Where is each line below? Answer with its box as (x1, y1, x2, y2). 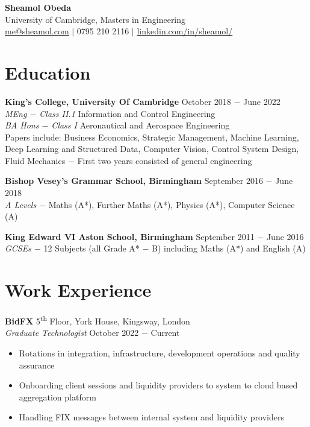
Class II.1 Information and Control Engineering (39, 107, 215, 119)
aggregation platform (19, 390, 96, 403)
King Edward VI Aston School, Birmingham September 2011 (5, 230, 255, 242)
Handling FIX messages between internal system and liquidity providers (19, 411, 285, 423)
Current (150, 326, 180, 339)
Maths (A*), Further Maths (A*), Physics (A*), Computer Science (48, 198, 295, 210)
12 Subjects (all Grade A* (43, 242, 140, 255)
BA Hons (5, 119, 39, 131)
